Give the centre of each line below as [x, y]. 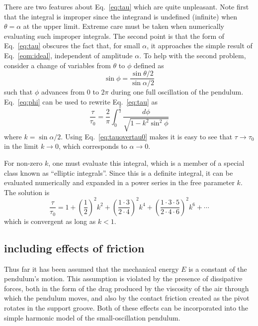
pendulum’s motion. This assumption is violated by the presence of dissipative [123, 278]
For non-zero [23, 163]
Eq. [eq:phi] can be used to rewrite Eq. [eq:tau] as [81, 101]
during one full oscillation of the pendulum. [177, 92]
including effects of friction [74, 248]
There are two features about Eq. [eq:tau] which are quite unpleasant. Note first [127, 6]
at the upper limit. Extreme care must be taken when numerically [124, 26]
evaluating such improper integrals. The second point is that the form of [114, 36]
